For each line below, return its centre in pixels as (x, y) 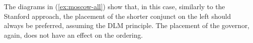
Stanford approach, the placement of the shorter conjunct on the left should (117, 16)
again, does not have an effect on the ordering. (74, 35)
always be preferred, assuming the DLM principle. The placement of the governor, (127, 25)
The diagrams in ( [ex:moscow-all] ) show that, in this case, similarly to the (115, 6)
